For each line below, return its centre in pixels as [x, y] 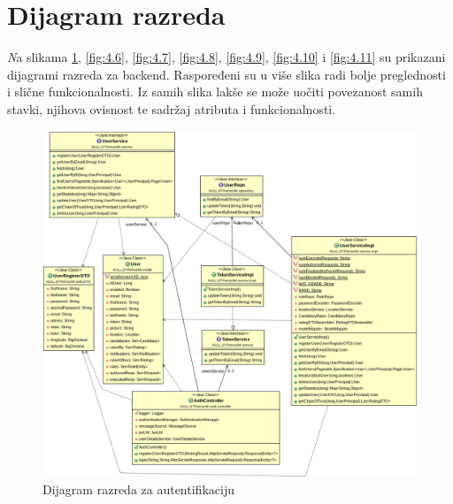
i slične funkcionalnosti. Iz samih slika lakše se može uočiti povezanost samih [215, 92]
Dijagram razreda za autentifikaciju [138, 489]
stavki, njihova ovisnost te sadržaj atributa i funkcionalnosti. [172, 108]
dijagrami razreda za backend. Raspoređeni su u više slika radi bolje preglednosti [226, 74]
